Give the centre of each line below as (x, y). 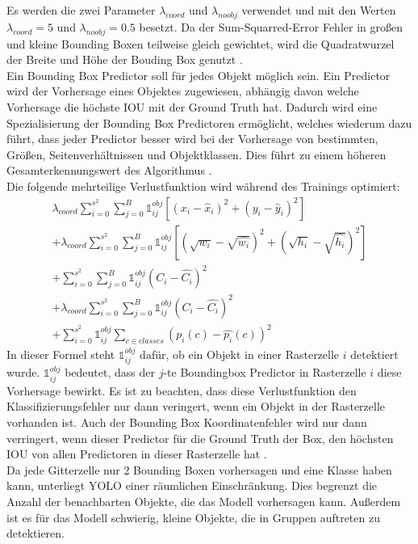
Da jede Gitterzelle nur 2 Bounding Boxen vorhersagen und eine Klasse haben (199, 469)
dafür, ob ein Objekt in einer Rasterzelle (240, 354)
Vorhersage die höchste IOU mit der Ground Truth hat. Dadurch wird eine (192, 106)
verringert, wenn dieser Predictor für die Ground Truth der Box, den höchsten (200, 438)
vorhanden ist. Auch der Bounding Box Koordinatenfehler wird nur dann (187, 422)
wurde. (23, 372)
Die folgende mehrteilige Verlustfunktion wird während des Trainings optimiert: (203, 186)
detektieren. (36, 533)
